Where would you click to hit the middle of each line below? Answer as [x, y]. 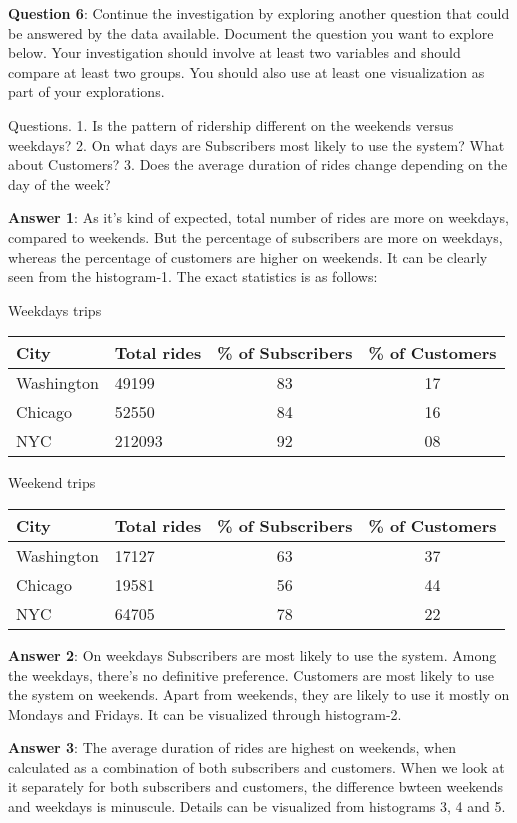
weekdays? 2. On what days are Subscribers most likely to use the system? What [256, 144]
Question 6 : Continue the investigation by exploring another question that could [259, 13]
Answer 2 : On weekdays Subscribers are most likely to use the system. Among [252, 654]
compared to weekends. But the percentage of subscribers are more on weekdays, [255, 236]
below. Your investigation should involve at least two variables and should [234, 52]
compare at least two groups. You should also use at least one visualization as [246, 71]
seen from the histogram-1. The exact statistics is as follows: [193, 276]
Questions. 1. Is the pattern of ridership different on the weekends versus [231, 124]
